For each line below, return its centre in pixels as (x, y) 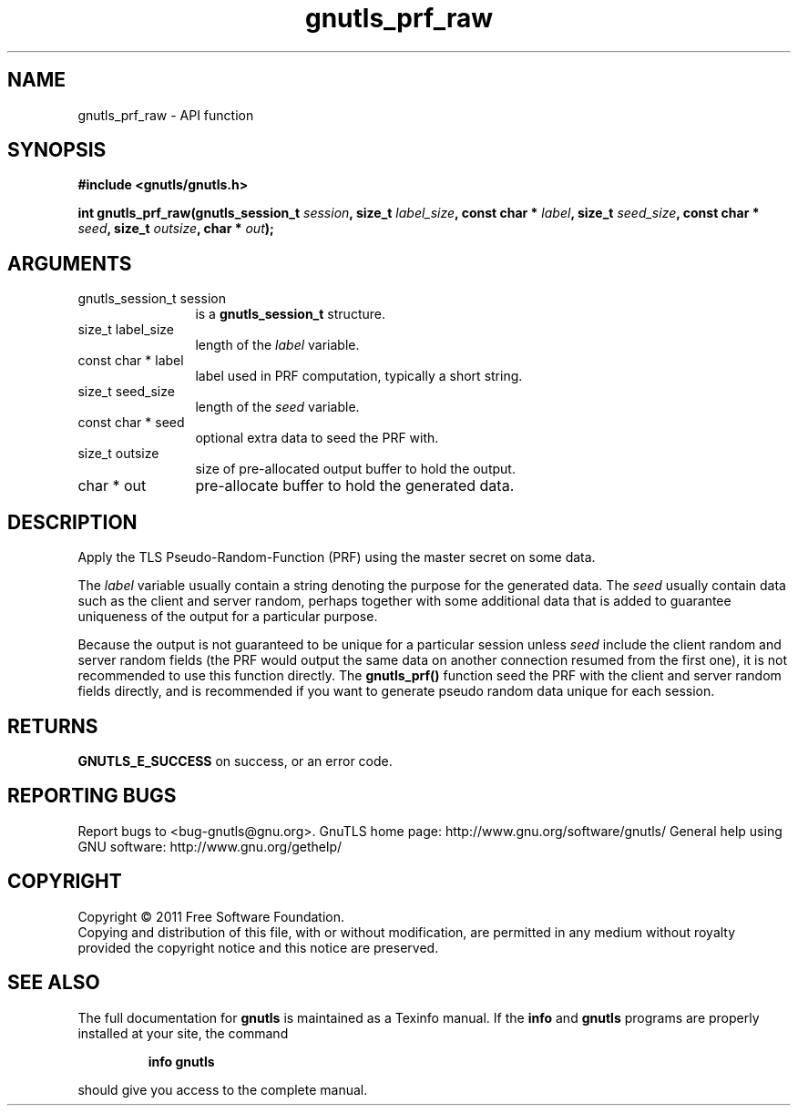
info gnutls (181, 1061)
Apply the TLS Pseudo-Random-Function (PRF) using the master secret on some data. (337, 557)
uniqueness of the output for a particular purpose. (228, 617)
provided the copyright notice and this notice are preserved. (258, 947)
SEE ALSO (54, 983)
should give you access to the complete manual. (223, 1089)
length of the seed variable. (277, 407)
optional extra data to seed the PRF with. (317, 438)
